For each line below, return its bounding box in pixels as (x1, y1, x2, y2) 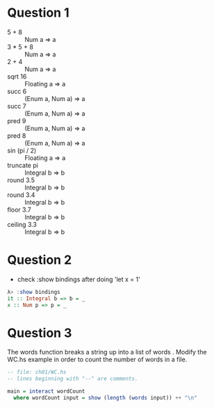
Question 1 (7, 5, 69, 21)
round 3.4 (7, 190, 35, 199)
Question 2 (7, 252, 72, 268)
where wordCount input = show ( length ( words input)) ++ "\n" (13, 395, 197, 402)
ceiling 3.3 (7, 220, 37, 228)
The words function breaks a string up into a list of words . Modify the (7, 348, 207, 356)
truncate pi (7, 161, 38, 169)
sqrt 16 (7, 72, 27, 81)
